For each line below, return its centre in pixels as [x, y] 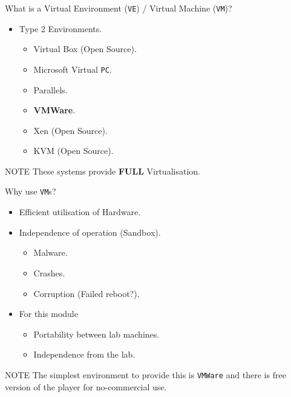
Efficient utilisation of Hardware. [80, 212]
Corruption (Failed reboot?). [87, 293]
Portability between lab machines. [96, 334]
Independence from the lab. [84, 354]
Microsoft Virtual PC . [73, 69]
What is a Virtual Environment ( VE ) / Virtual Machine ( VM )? [119, 8]
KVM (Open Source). [74, 151]
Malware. [51, 252]
